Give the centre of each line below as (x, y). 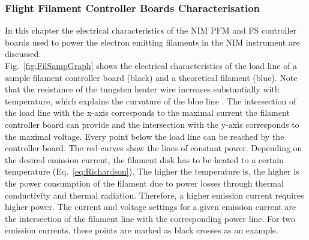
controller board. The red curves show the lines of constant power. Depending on (154, 148)
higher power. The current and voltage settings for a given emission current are (151, 207)
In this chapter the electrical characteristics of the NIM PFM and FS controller (151, 30)
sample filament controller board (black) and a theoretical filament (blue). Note (151, 77)
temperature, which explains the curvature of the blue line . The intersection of (151, 100)
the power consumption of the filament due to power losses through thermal (144, 183)
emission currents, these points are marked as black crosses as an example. (142, 230)
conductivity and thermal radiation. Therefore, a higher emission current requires (154, 195)
